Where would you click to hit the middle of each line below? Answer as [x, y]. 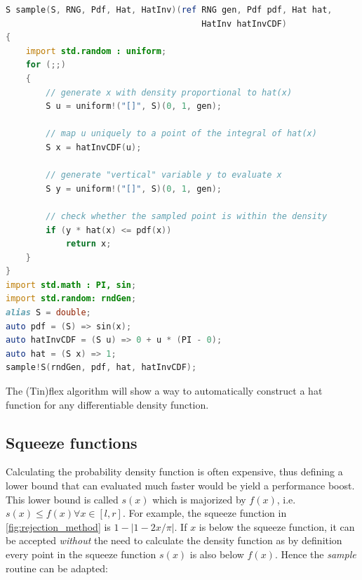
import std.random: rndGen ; [71, 299]
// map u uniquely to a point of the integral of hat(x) [181, 134]
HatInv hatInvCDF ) [244, 24]
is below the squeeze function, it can [277, 526]
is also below [217, 554]
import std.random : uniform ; [96, 51]
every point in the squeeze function [81, 554]
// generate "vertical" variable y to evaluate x [164, 175]
